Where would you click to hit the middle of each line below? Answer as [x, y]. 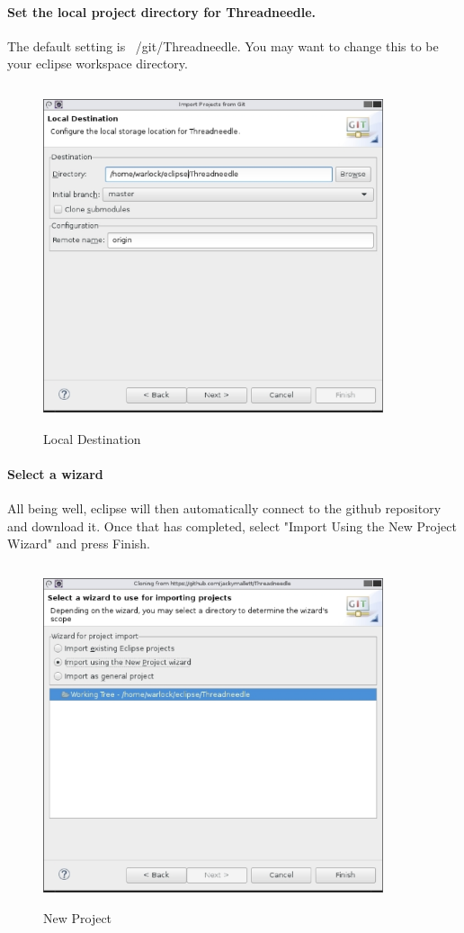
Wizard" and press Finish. [79, 543]
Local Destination [92, 438]
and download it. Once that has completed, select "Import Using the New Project [232, 525]
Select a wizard [55, 473]
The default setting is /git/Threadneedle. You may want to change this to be [223, 45]
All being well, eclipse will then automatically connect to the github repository [224, 507]
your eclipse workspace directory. [98, 63]
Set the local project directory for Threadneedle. [162, 11]
